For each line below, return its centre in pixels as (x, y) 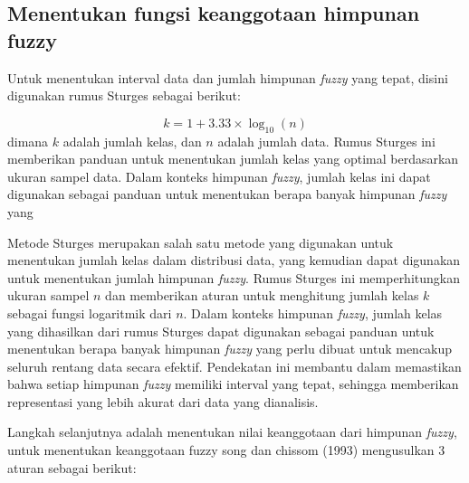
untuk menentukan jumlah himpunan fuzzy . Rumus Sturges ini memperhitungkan (234, 277)
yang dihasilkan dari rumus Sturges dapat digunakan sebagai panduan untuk (221, 331)
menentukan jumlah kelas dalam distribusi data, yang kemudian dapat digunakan (234, 260)
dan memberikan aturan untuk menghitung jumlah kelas (262, 295)
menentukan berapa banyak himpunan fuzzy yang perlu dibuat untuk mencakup (230, 349)
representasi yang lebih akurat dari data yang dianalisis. (163, 401)
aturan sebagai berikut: (72, 467)
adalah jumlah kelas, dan (132, 141)
